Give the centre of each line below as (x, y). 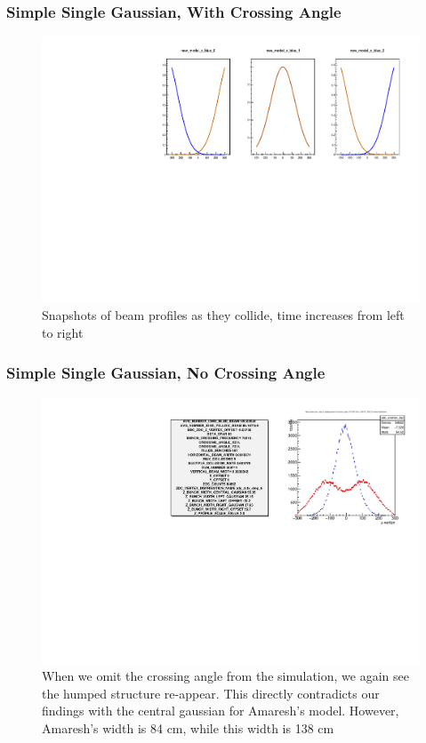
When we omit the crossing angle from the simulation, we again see (225, 676)
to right (63, 333)
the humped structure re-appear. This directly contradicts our (211, 693)
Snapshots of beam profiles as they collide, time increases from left (223, 315)
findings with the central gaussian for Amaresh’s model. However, (221, 711)
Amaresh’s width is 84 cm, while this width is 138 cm (188, 727)
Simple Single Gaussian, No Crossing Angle (166, 372)
